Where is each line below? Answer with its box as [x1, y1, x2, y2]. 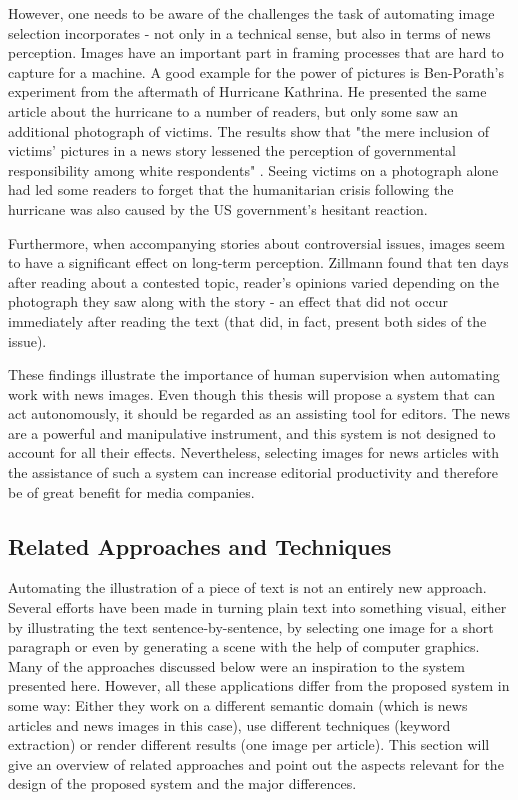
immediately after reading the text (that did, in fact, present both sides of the [8, 310, 487, 331]
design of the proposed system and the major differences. [8, 773, 357, 794]
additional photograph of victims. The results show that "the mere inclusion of [8, 120, 489, 141]
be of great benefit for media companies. [8, 481, 255, 502]
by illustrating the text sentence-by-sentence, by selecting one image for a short [8, 616, 494, 637]
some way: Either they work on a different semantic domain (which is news [8, 695, 468, 716]
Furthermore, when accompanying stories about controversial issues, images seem [8, 232, 505, 253]
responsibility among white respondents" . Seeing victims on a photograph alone [8, 159, 499, 180]
